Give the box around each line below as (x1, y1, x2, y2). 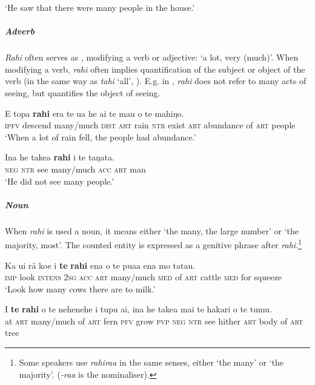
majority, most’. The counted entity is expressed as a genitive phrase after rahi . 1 (5, 237, 302, 251)
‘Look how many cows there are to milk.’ (5, 282, 156, 295)
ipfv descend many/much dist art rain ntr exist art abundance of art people (5, 119, 296, 131)
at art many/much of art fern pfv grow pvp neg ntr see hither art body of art (5, 314, 303, 327)
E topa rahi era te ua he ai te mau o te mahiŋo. (5, 107, 184, 119)
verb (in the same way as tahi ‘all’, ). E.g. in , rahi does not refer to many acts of (5, 74, 307, 87)
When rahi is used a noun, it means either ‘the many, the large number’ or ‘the (5, 224, 299, 237)
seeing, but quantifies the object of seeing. (5, 86, 161, 99)
